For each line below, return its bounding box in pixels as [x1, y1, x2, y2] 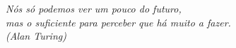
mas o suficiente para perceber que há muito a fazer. [6, 15, 231, 29]
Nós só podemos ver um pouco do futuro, [6, 1, 182, 15]
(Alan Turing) [6, 29, 66, 43]
